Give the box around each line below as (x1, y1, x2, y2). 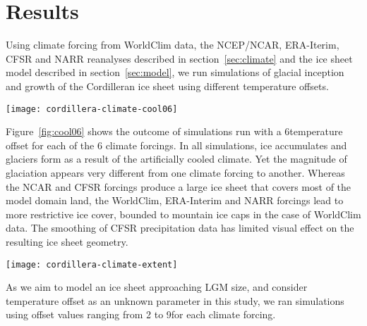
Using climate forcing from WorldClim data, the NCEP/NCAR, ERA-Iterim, (6, 37, 339, 52)
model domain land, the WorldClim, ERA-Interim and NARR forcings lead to (6, 193, 344, 208)
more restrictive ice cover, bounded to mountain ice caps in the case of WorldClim (6, 206, 361, 221)
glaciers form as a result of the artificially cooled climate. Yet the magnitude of (6, 151, 347, 166)
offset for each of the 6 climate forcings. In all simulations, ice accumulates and (6, 137, 347, 152)
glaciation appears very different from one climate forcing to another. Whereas (6, 165, 345, 180)
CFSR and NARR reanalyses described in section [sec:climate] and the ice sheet (6, 51, 353, 65)
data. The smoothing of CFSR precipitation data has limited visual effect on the (6, 220, 354, 235)
